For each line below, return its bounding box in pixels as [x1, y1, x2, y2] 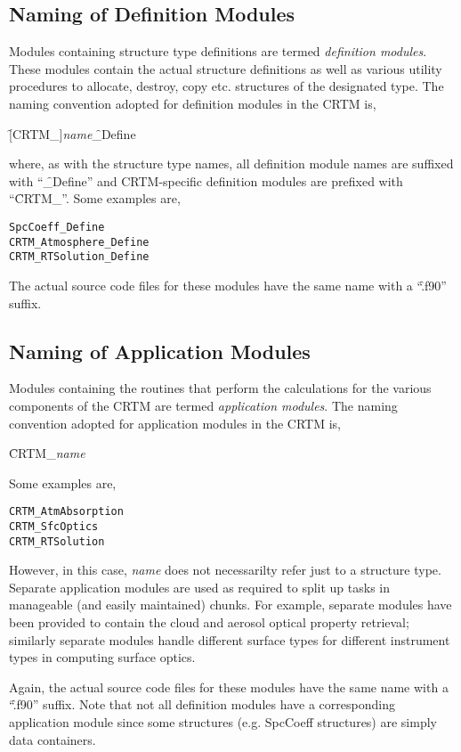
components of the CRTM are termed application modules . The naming [9, 396, 398, 414]
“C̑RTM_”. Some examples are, [9, 189, 181, 208]
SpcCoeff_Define [9, 220, 105, 233]
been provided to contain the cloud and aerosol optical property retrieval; [9, 613, 409, 632]
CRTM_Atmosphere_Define [9, 235, 150, 249]
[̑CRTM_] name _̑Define [9, 124, 136, 143]
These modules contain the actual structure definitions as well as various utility [9, 59, 442, 78]
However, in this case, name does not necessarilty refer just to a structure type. [9, 560, 441, 579]
